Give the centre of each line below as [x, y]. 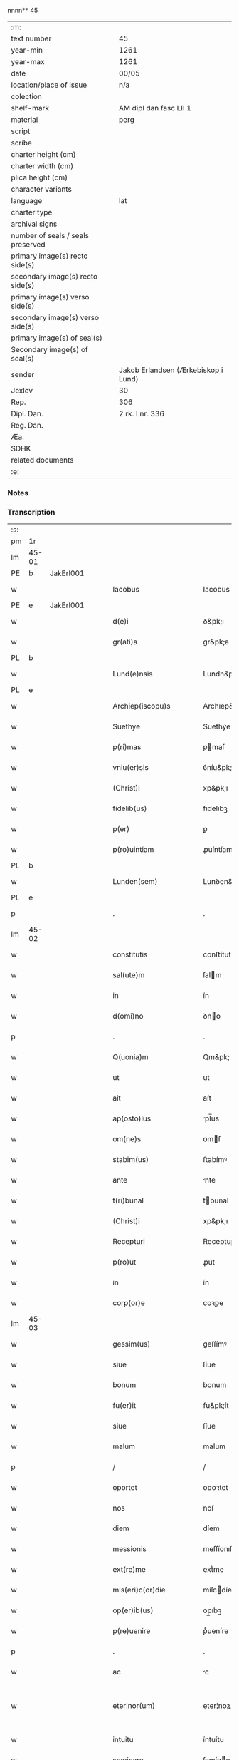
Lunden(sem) [135, 882]
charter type [32, 212]
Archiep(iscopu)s [142, 706]
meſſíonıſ [218, 1549]
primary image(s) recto [49, 256]
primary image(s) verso [50, 297]
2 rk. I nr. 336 [142, 414]
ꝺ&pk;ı [213, 622]
